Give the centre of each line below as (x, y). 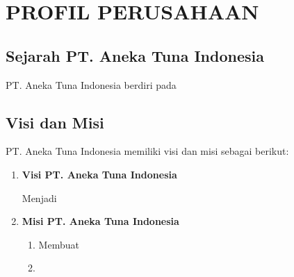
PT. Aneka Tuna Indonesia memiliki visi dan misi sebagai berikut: (147, 151)
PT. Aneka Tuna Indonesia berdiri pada (91, 84)
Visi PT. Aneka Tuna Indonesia (99, 174)
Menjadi (39, 198)
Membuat (59, 244)
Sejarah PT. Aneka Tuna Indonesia (135, 55)
